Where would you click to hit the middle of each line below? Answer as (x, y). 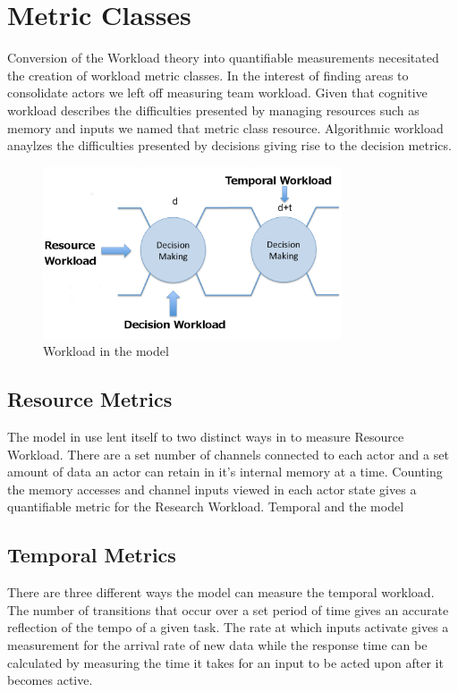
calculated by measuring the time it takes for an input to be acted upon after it (225, 662)
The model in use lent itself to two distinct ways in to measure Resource (206, 437)
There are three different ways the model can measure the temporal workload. (221, 592)
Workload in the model (106, 351)
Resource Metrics (90, 399)
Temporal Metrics (92, 555)
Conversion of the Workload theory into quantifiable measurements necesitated (223, 58)
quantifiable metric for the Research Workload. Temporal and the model (206, 506)
